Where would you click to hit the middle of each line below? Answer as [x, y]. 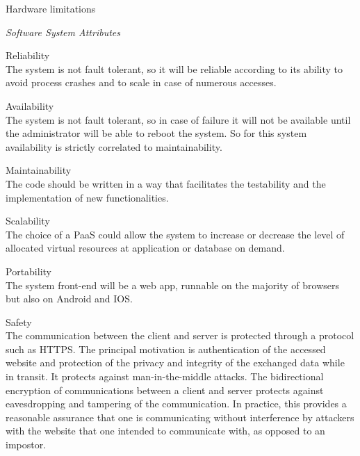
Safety [19, 321]
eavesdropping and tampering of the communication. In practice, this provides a [176, 404]
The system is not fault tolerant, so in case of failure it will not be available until [178, 119]
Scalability [28, 221]
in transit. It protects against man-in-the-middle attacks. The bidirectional [165, 376]
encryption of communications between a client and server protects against [165, 390]
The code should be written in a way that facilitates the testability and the [166, 183]
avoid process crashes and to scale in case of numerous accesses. [141, 82]
